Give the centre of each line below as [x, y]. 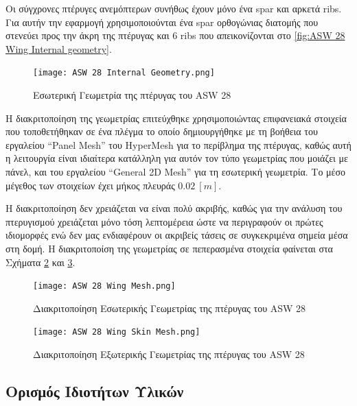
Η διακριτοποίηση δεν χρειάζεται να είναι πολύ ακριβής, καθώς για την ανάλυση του [174, 208]
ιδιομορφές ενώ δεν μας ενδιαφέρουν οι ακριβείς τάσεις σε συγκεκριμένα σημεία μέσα [177, 235]
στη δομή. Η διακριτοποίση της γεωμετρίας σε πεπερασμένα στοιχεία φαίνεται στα [169, 248]
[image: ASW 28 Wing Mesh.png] [104, 286]
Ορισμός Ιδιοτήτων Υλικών [95, 391]
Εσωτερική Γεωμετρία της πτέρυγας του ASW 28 [132, 95]
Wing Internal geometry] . [59, 48]
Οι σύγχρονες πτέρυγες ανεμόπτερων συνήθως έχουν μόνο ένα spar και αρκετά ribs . [174, 8]
